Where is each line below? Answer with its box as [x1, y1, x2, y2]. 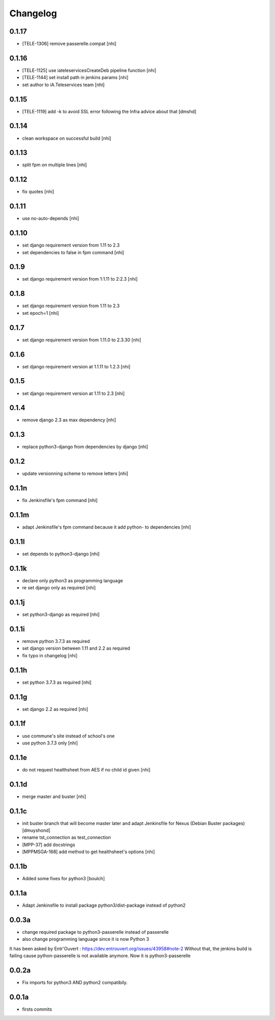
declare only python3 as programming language [22, 577, 123, 584]
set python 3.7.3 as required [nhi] [22, 679, 92, 685]
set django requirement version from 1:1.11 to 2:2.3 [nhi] [22, 276, 138, 282]
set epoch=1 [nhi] [22, 310, 59, 316]
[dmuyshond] [22, 827, 50, 834]
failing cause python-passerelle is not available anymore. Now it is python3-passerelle [9, 953, 191, 959]
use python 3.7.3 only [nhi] [22, 740, 78, 746]
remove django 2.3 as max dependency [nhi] [22, 417, 117, 423]
